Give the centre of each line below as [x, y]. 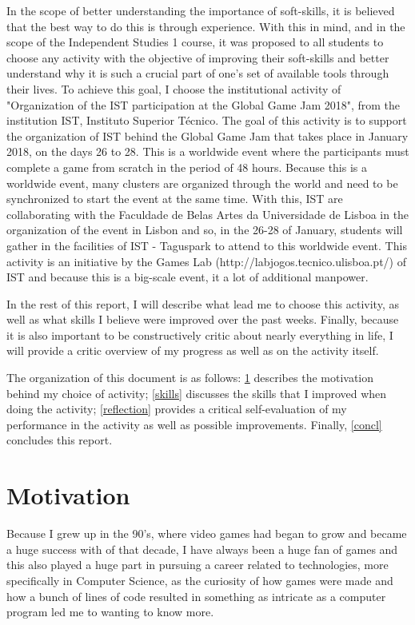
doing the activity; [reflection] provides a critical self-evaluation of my [177, 409]
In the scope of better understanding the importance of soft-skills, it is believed [201, 10]
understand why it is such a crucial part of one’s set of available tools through [198, 73]
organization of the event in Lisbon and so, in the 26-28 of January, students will [205, 230]
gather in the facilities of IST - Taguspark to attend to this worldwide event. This [207, 245]
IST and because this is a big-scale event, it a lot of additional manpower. [188, 277]
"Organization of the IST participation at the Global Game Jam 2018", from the [204, 104]
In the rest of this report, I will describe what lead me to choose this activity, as [203, 303]
